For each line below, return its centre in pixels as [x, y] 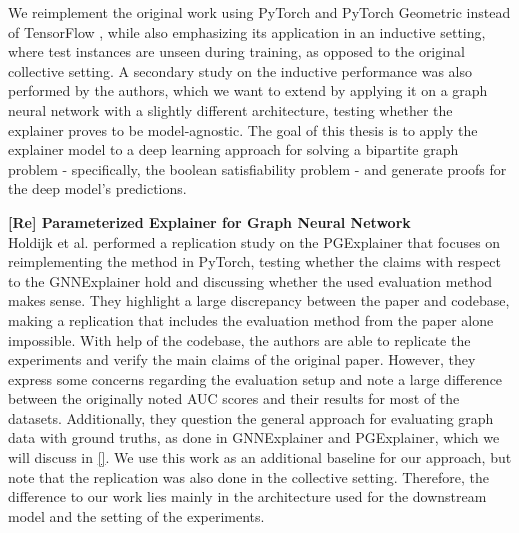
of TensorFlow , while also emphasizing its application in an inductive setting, [247, 31]
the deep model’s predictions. [97, 188]
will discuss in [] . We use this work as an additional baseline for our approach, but [260, 457]
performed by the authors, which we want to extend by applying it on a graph [248, 90]
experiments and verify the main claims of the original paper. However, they [242, 359]
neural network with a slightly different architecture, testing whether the [230, 109]
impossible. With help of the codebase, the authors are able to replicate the [239, 339]
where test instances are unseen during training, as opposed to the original [236, 51]
